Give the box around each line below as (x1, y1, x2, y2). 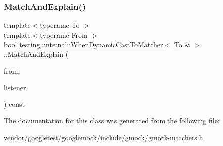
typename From (40, 29, 88, 40)
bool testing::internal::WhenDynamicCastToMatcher (4, 39, 163, 49)
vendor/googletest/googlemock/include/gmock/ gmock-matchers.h (4, 132, 203, 142)
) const (4, 98, 25, 109)
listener (4, 82, 26, 93)
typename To (40, 20, 80, 30)
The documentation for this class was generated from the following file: (4, 115, 220, 126)
